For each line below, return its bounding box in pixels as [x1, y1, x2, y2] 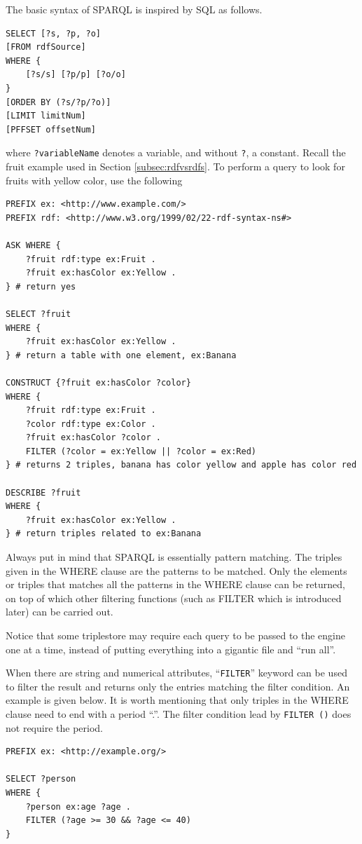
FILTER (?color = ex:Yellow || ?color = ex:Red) [25, 446, 256, 456]
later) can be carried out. [6, 604, 113, 619]
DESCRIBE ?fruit [6, 487, 81, 498]
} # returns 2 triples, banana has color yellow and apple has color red [6, 460, 357, 470]
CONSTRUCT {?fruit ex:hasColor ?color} [6, 377, 191, 388]
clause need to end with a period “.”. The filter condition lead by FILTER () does [6, 707, 351, 721]
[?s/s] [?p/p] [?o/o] [25, 69, 126, 80]
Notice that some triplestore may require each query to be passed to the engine [6, 628, 346, 642]
